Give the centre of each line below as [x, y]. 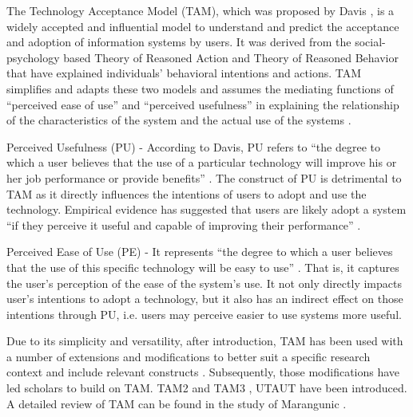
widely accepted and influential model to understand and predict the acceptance [203, 26]
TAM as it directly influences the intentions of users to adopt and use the [187, 193]
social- [370, 42]
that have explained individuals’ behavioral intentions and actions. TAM [184, 73]
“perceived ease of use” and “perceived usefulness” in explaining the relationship [203, 104]
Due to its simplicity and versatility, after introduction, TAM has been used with [205, 341]
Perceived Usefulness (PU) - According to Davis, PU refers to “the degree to [193, 146]
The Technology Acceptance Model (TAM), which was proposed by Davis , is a [201, 10]
